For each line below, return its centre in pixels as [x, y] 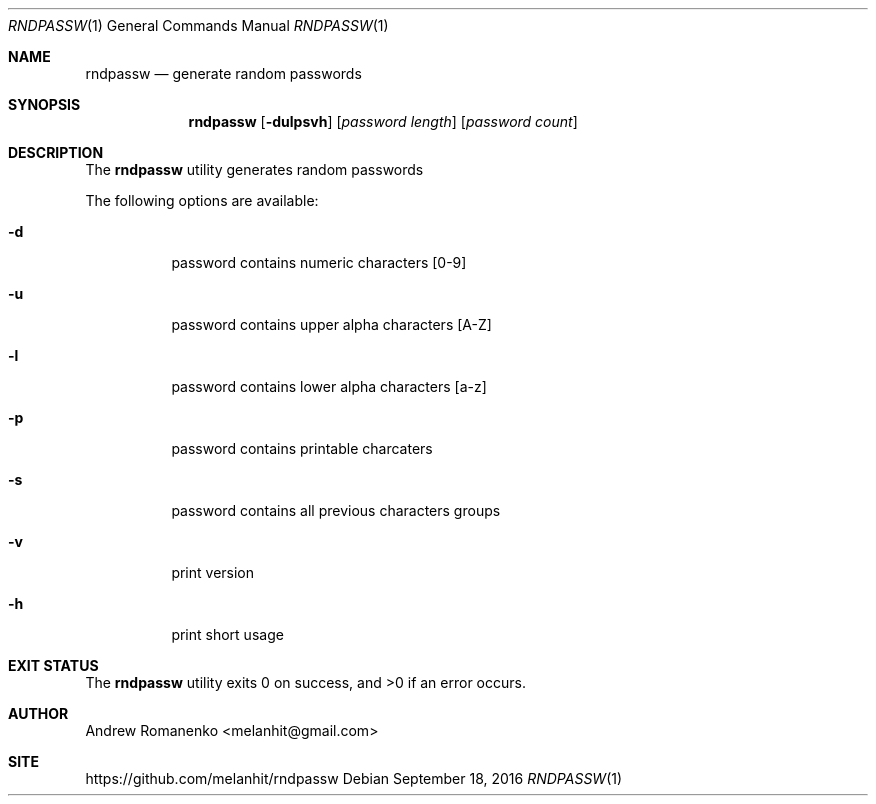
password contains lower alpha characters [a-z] [329, 386]
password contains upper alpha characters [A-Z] [331, 324]
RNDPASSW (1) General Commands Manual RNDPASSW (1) [198, 25]
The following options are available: [202, 200]
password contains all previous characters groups [336, 510]
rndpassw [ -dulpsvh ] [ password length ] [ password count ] [383, 121]
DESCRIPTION [56, 152]
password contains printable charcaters [302, 448]
